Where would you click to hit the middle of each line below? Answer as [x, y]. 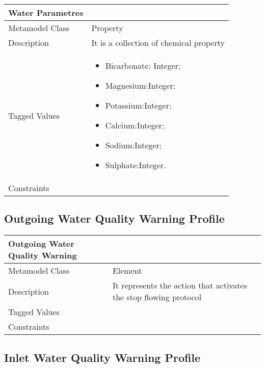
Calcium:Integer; [135, 125]
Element [127, 271]
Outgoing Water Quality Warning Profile [114, 218]
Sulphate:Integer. [136, 165]
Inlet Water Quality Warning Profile [102, 357]
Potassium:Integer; [138, 105]
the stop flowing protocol [157, 297]
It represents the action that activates [180, 285]
